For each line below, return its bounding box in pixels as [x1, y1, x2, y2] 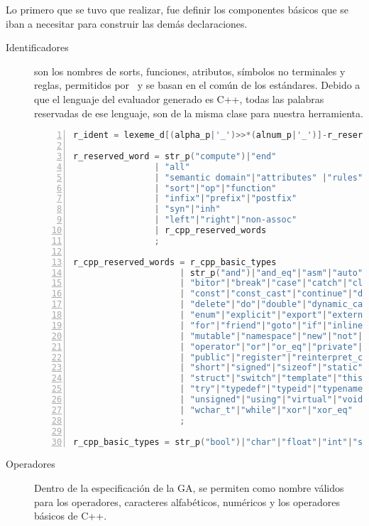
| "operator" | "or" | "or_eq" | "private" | [180, 341, 363, 352]
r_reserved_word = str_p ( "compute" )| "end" [73, 151, 277, 161]
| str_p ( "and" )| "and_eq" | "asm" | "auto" [180, 267, 363, 278]
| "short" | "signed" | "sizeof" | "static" [180, 363, 363, 373]
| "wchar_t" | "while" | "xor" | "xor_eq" [180, 404, 353, 415]
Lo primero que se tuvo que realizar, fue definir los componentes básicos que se [6, 2, 349, 16]
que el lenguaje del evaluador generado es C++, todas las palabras [34, 91, 324, 106]
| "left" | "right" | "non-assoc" [154, 215, 297, 225]
